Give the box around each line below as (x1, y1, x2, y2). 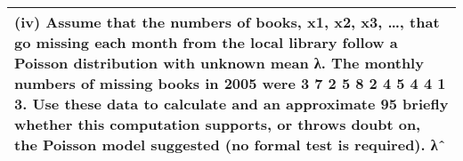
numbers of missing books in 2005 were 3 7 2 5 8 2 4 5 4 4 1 (14, 73, 446, 93)
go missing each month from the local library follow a (14, 32, 398, 52)
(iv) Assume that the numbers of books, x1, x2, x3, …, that (14, 12, 440, 32)
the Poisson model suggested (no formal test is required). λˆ (14, 134, 446, 155)
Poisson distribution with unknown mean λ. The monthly (14, 52, 424, 73)
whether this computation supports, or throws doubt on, (14, 114, 421, 134)
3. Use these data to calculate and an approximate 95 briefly (14, 93, 449, 114)
